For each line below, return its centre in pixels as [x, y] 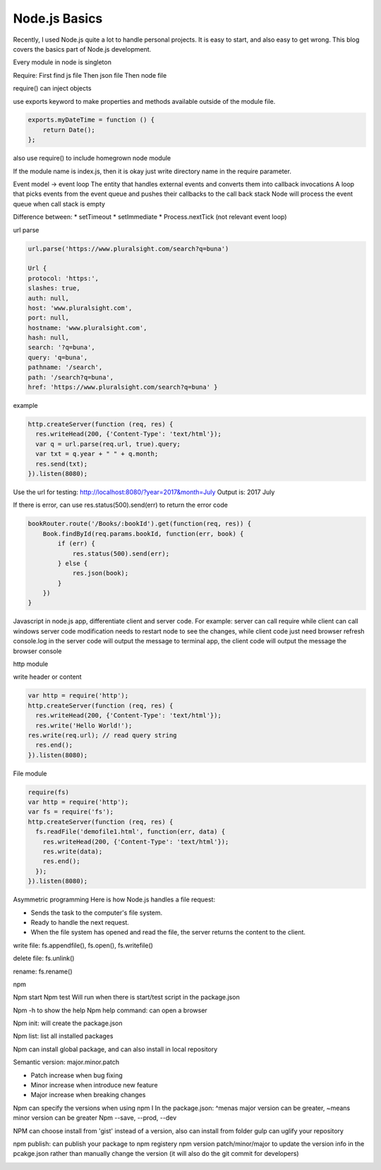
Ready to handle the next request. [80, 922]
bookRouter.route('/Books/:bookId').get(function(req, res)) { [140, 524]
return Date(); [69, 130]
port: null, [49, 318]
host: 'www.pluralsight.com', [80, 308]
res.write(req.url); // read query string [102, 735]
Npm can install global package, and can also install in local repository [115, 1049]
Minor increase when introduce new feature [94, 1085]
